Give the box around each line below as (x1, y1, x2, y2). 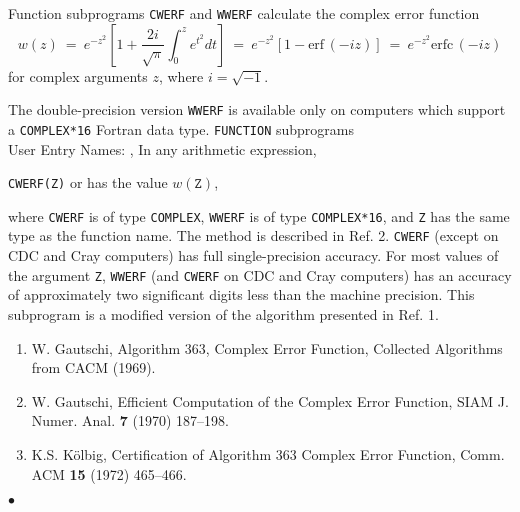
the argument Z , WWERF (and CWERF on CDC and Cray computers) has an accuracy (8, 264, 512, 285)
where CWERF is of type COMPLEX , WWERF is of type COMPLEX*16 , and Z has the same (8, 205, 510, 226)
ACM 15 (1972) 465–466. (31, 463, 187, 484)
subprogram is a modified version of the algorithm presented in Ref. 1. (8, 303, 439, 324)
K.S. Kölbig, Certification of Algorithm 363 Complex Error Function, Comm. (31, 443, 505, 464)
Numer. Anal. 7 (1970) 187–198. (31, 410, 229, 431)
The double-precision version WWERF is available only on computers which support (8, 99, 506, 120)
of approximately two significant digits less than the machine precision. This (8, 284, 475, 305)
